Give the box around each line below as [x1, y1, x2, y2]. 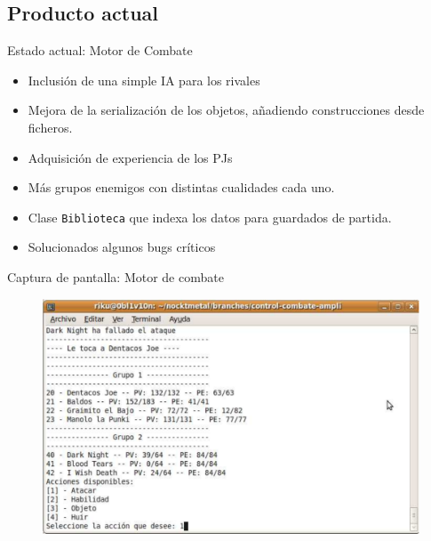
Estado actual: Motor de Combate [7, 41, 193, 60]
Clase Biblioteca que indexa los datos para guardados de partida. [28, 207, 392, 226]
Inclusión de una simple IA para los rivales [28, 70, 260, 89]
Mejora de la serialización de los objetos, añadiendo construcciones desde [28, 101, 425, 119]
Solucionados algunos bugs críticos [28, 238, 216, 256]
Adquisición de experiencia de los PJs [28, 148, 233, 166]
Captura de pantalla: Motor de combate [7, 268, 224, 287]
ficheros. [28, 117, 73, 136]
